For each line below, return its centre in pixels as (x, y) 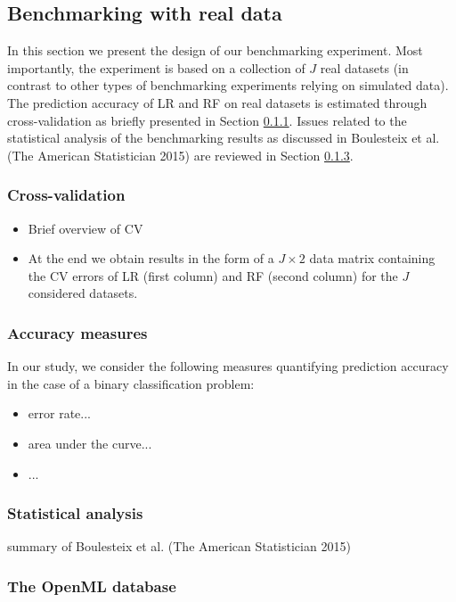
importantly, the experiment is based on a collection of (156, 67)
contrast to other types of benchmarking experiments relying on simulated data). (228, 85)
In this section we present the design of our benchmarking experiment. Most (215, 50)
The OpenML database (92, 586)
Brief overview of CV (85, 228)
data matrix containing (372, 258)
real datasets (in (364, 67)
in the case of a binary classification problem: (131, 383)
